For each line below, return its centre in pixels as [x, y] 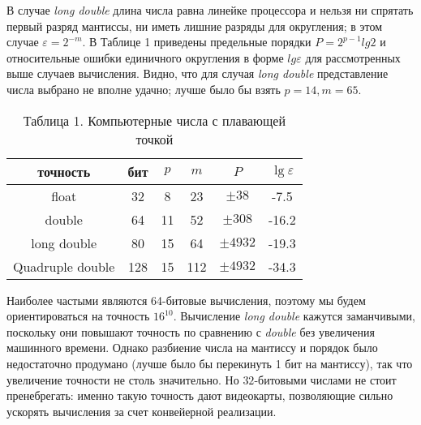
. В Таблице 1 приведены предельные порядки [197, 42]
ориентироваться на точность [78, 316]
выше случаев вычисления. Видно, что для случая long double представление [198, 73]
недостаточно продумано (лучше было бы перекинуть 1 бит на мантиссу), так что [210, 363]
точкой [155, 139]
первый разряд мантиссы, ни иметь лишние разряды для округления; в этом [195, 26]
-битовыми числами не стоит [325, 379]
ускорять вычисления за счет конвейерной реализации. [142, 411]
